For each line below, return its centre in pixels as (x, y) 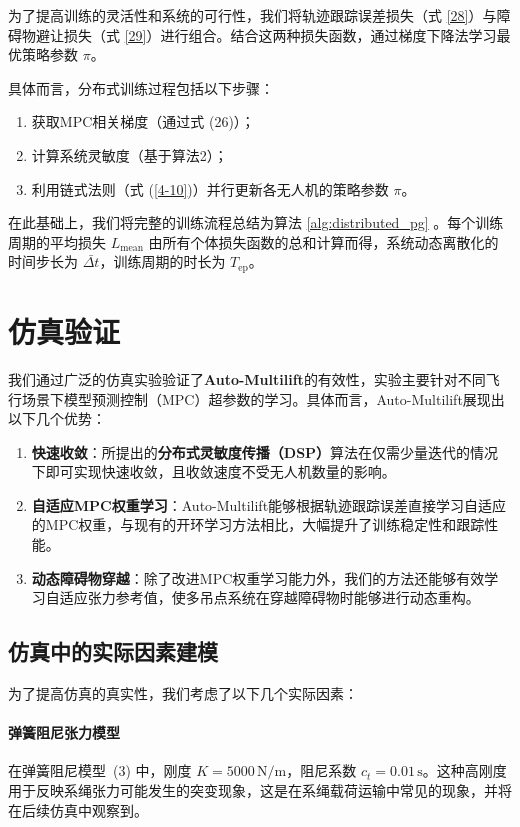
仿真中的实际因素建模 (113, 651)
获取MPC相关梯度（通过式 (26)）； (143, 121)
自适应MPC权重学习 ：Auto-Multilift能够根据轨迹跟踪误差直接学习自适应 (269, 504)
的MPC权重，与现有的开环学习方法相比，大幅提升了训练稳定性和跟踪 (258, 524)
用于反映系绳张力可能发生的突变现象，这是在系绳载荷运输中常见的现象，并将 (260, 790)
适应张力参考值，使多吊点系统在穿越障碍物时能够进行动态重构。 (269, 597)
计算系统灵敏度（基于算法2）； (129, 154)
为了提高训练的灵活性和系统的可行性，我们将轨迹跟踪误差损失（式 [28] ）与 (252, 15)
